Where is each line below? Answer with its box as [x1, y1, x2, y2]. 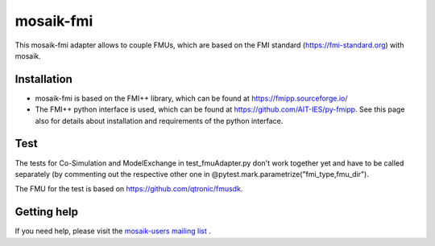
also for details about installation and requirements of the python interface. [35, 116, 284, 125]
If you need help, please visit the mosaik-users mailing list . [14, 226, 211, 236]
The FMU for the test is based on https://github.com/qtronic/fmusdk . [14, 184, 243, 194]
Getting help [14, 205, 78, 219]
